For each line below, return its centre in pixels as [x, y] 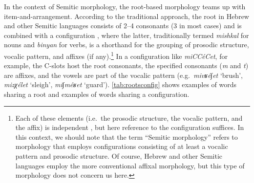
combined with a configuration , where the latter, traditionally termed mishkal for [127, 35]
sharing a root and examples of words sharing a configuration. [97, 94]
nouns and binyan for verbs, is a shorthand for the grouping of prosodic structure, [127, 45]
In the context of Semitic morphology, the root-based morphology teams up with [125, 6]
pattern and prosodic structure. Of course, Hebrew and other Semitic [119, 156]
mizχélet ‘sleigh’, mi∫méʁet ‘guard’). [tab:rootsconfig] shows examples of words [120, 84]
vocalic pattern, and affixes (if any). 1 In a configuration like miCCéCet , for [116, 55]
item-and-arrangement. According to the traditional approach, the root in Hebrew [127, 16]
